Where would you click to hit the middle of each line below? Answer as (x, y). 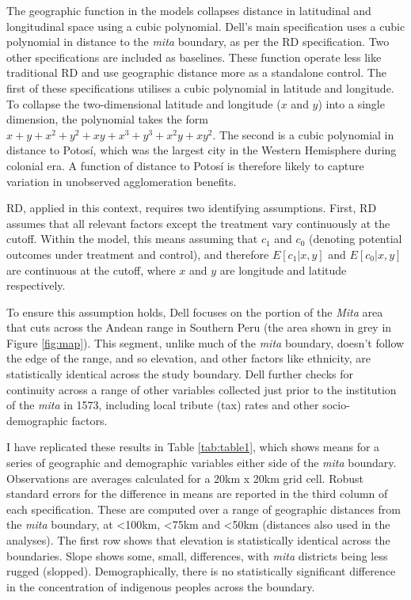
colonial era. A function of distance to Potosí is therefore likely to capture (185, 165)
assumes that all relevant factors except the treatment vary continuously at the (198, 223)
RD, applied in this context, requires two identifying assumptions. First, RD (192, 208)
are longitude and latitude (283, 270)
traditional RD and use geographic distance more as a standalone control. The (196, 72)
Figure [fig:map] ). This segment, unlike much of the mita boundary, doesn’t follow (205, 342)
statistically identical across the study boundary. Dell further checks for (180, 374)
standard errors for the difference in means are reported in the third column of (197, 494)
